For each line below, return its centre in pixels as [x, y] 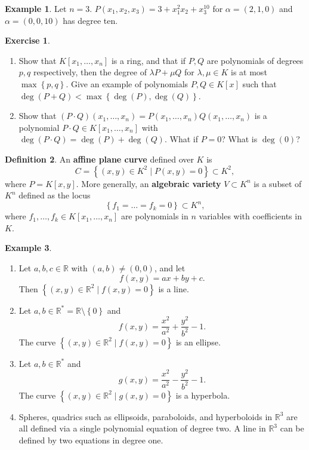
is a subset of [278, 183]
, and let [170, 268]
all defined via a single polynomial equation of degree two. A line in [142, 428]
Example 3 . [28, 248]
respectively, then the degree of [90, 72]
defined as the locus [55, 195]
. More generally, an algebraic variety [149, 183]
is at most [249, 72]
